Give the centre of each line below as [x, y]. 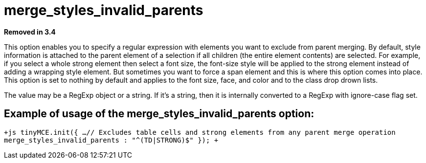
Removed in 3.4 [30, 32]
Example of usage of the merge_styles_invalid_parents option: [159, 114]
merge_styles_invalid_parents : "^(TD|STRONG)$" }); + [111, 140]
